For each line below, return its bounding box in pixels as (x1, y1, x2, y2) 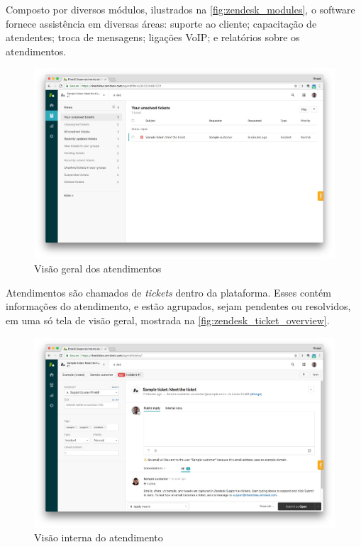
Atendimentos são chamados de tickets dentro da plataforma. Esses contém (6, 284, 331, 299)
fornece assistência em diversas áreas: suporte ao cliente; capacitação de (6, 16, 317, 31)
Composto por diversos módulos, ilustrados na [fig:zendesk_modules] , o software (6, 2, 355, 16)
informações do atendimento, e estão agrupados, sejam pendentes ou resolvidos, (6, 299, 351, 314)
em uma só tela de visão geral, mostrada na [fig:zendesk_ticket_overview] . (6, 312, 330, 327)
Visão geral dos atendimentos (34, 261, 162, 276)
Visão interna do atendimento (34, 530, 163, 545)
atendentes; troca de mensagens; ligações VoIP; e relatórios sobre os (6, 30, 300, 45)
